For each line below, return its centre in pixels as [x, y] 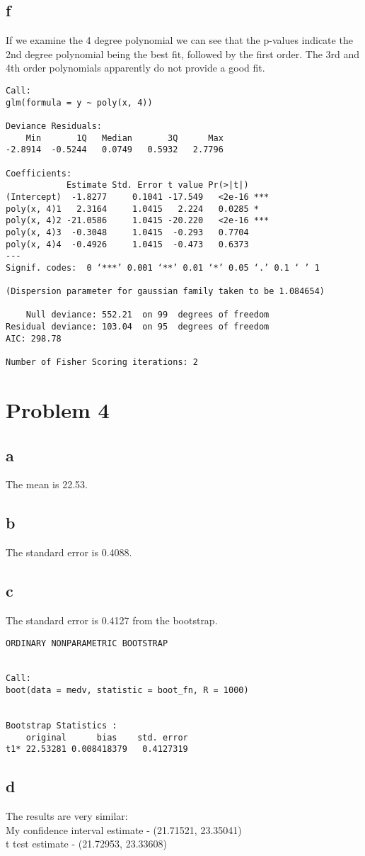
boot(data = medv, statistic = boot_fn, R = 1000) [127, 691]
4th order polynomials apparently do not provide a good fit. [135, 68]
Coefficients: [39, 173]
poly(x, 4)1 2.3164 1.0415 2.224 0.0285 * [132, 209]
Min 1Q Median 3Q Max [124, 138]
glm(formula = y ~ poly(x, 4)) [79, 102]
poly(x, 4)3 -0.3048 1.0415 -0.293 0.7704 [127, 232]
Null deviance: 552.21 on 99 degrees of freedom [147, 315]
